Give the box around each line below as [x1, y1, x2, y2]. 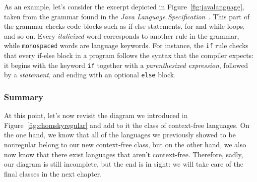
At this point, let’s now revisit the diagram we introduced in [4, 110, 188, 121]
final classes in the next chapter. [4, 168, 102, 179]
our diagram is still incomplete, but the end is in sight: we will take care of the [4, 159, 244, 169]
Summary [4, 90, 44, 103]
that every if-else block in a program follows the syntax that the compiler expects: [4, 50, 254, 61]
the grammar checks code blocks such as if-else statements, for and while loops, [4, 21, 245, 31]
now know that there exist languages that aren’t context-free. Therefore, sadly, [4, 149, 243, 159]
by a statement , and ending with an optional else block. [4, 69, 176, 80]
